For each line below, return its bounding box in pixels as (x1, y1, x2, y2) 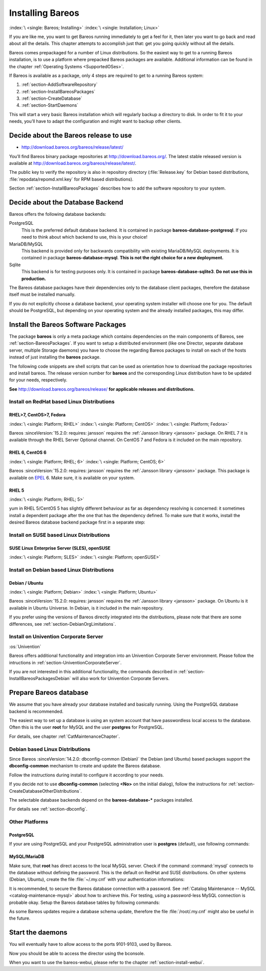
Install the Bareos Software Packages (9, 320, 127, 328)
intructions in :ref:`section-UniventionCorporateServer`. (9, 659, 122, 665)
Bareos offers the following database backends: (9, 211, 106, 217)
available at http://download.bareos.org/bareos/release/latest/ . (9, 160, 136, 166)
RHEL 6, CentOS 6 (9, 449, 47, 455)
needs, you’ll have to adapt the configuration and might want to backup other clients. (9, 119, 182, 124)
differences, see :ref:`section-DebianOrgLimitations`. (9, 621, 116, 627)
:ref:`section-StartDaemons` (21, 102, 79, 108)
